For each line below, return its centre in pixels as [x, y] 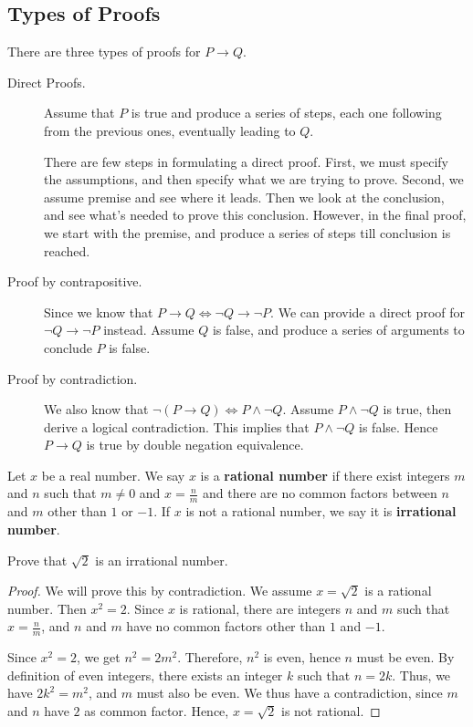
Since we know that [99, 312]
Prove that [37, 560]
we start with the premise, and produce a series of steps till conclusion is [247, 232]
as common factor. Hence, [157, 710]
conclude [68, 347]
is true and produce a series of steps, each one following [286, 113]
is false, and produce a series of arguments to [338, 330]
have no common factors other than [226, 626]
